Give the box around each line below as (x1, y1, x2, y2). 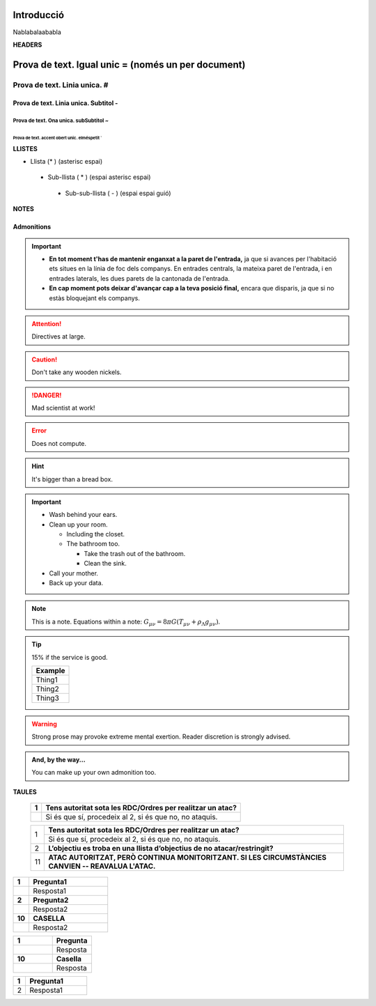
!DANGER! (31, 391, 62, 399)
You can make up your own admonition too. (31, 768, 157, 777)
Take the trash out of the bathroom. (84, 549, 186, 557)
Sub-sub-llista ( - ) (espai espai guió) (65, 189, 171, 197)
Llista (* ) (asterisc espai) (30, 157, 103, 166)
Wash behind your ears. (49, 511, 118, 519)
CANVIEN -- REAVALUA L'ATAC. (48, 861, 156, 871)
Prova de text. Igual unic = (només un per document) (13, 59, 246, 70)
